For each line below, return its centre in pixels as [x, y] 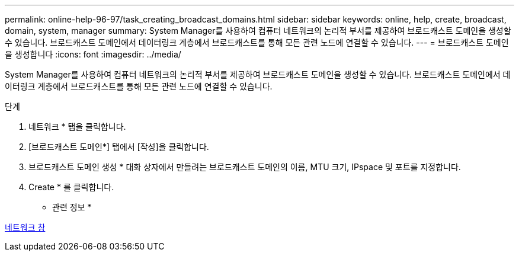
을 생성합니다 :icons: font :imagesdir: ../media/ [93, 54]
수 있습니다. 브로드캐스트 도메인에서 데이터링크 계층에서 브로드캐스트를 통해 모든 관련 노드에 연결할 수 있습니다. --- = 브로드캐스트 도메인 [257, 42]
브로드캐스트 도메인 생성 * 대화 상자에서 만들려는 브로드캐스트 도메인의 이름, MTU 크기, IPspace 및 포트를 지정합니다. [245, 167]
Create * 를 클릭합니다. [71, 187]
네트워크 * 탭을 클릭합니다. [77, 127]
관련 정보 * [72, 207]
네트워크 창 [25, 227]
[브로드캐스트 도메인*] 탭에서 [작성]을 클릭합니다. [119, 147]
